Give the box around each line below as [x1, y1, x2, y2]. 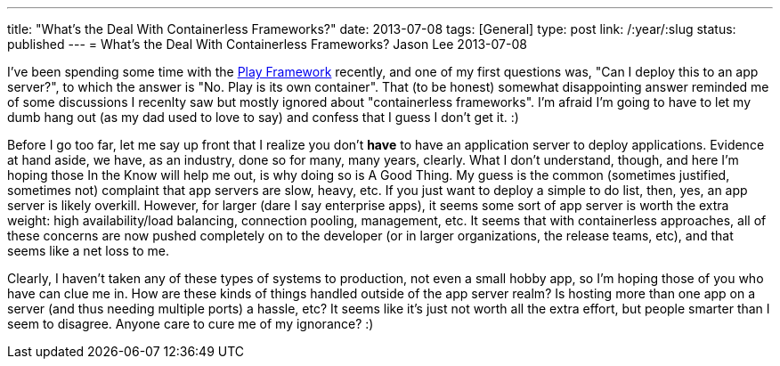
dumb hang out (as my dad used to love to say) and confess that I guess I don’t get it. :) [7, 110, 519, 125]
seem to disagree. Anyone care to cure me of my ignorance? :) [7, 316, 374, 331]
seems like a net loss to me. [7, 243, 170, 258]
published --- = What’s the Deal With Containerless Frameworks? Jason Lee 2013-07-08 [7, 37, 527, 52]
